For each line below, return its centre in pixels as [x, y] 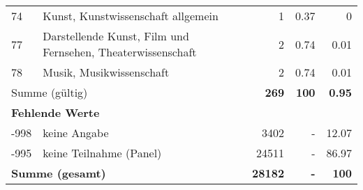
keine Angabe [76, 133]
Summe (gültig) [50, 92]
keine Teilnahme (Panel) [102, 153]
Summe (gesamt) [59, 173]
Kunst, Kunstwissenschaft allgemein [131, 16]
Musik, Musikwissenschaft [106, 72]
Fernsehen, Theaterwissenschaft [120, 52]
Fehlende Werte [55, 112]
